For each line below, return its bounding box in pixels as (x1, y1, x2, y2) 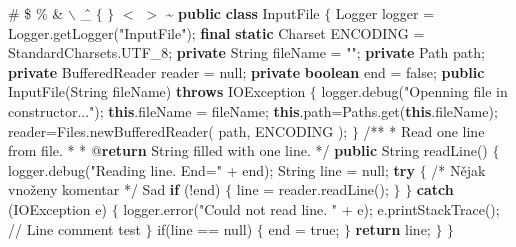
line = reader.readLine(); (236, 179, 389, 200)
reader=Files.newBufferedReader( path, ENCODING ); (8, 120, 348, 141)
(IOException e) (8, 198, 107, 219)
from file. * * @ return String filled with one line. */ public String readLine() (8, 140, 488, 161)
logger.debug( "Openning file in (321, 81, 508, 102)
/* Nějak (431, 159, 486, 180)
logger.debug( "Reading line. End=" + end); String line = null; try (8, 159, 415, 180)
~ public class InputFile (165, 3, 320, 23)
